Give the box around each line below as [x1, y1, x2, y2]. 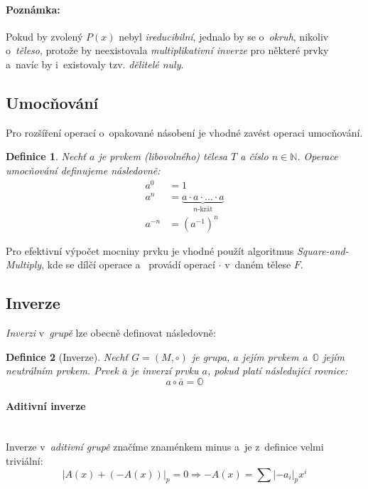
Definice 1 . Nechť [6, 149, 86, 164]
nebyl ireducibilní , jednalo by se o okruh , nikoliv [119, 28, 329, 43]
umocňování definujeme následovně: [6, 162, 161, 177]
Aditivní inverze [6, 398, 86, 413]
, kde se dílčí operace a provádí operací [41, 257, 215, 272]
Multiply [6, 257, 42, 272]
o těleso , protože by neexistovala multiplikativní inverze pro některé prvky [6, 43, 329, 58]
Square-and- [296, 243, 349, 258]
